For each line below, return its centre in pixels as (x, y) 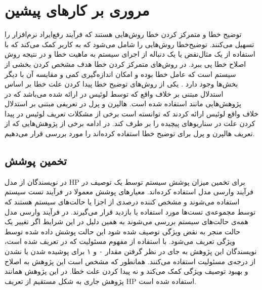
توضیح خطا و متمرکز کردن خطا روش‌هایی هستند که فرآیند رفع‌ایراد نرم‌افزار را (123, 34)
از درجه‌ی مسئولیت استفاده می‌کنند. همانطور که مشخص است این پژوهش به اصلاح (130, 261)
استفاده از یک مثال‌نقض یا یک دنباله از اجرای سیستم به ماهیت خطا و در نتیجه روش (130, 54)
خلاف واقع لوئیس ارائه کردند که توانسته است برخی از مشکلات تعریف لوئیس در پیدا (132, 113)
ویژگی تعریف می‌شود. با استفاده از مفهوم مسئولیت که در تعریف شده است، (120, 241)
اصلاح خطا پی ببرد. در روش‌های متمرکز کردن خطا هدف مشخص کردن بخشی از (125, 64)
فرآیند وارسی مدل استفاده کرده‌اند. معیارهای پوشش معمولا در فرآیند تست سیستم (129, 192)
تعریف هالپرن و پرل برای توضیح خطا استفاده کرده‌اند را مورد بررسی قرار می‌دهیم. (130, 133)
